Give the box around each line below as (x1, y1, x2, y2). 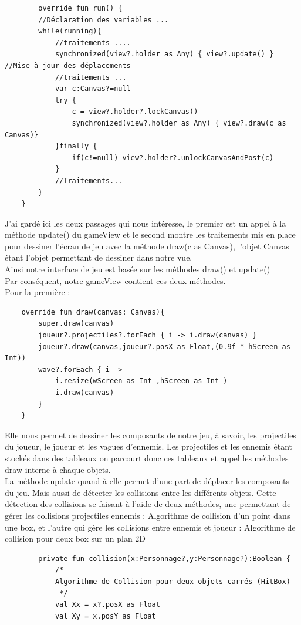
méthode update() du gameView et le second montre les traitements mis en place (5, 228, 296, 241)
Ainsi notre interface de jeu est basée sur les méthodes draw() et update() (5, 263, 270, 275)
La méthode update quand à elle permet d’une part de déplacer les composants (5, 475, 290, 487)
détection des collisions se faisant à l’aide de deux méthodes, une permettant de (5, 498, 291, 510)
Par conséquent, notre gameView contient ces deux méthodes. (5, 274, 226, 286)
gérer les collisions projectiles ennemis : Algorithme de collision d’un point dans (5, 509, 290, 521)
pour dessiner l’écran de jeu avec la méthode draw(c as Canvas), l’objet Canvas (5, 239, 289, 252)
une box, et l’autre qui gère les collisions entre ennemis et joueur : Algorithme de (5, 521, 296, 533)
